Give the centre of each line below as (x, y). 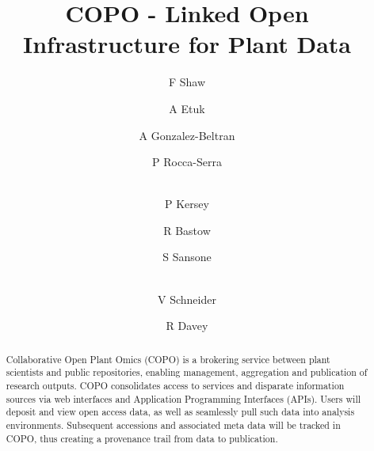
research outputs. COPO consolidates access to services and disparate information (175, 385)
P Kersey (187, 204)
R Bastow (187, 230)
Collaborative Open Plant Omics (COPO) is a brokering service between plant (168, 359)
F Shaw (187, 82)
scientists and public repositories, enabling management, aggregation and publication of (187, 372)
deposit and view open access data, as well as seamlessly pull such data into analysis (180, 412)
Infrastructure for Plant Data (187, 44)
